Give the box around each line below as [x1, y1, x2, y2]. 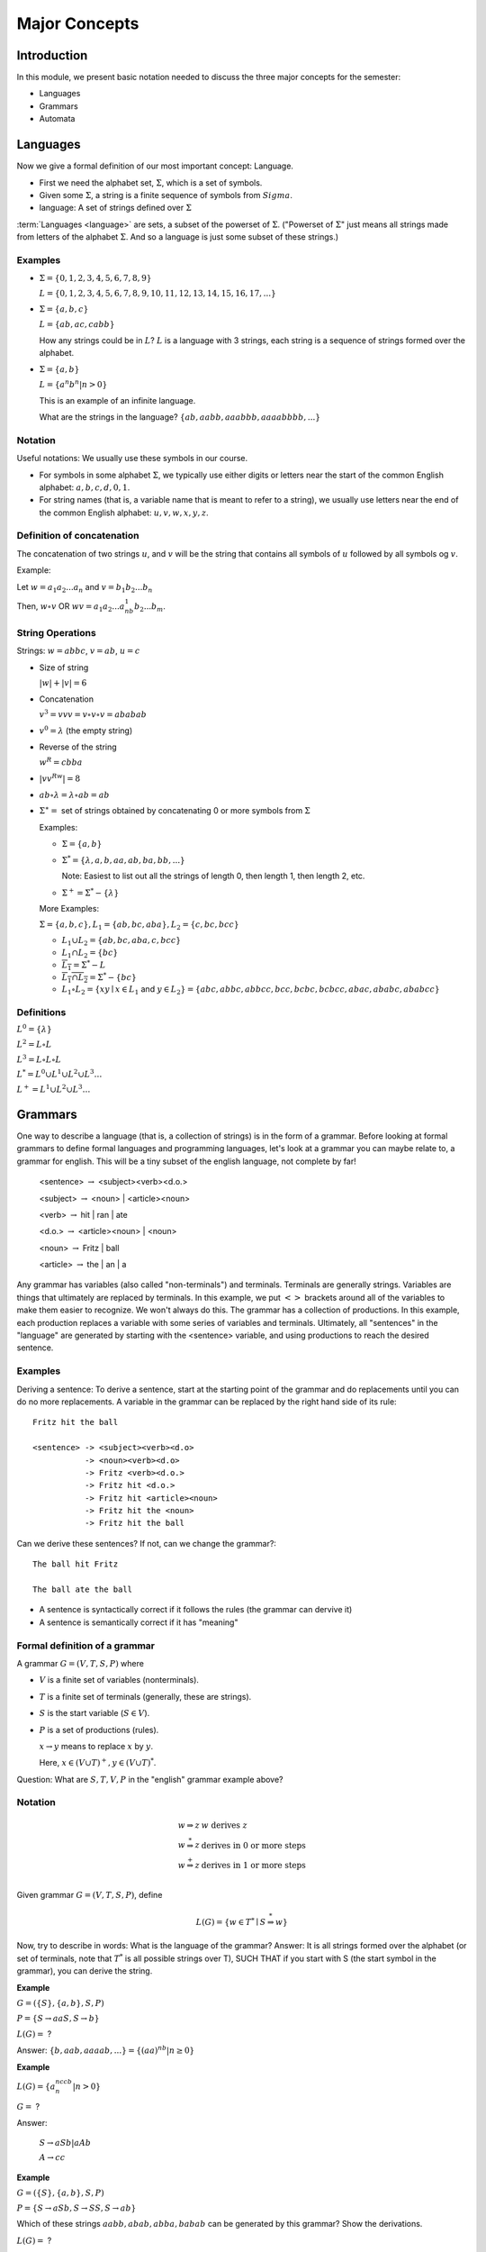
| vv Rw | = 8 [39, 772, 81, 784]
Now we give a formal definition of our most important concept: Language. [16, 160, 294, 171]
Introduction [16, 48, 88, 63]
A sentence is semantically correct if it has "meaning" [39, 1617, 238, 1628]
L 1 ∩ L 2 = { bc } [61, 948, 119, 959]
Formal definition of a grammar [16, 1639, 156, 1652]
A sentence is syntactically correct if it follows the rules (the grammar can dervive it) [39, 1604, 353, 1615]
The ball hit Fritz [32, 1559, 119, 1569]
